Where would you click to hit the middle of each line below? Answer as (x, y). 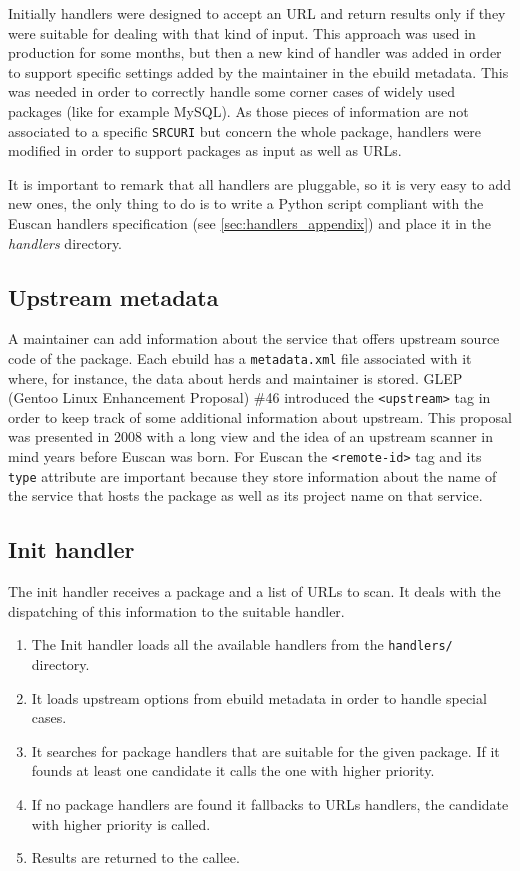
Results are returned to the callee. (135, 857)
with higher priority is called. (121, 823)
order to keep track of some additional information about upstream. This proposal (260, 416)
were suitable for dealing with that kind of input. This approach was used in (242, 32)
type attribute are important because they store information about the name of (252, 475)
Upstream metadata (113, 296)
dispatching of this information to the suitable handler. (176, 610)
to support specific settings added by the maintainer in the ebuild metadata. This (258, 71)
